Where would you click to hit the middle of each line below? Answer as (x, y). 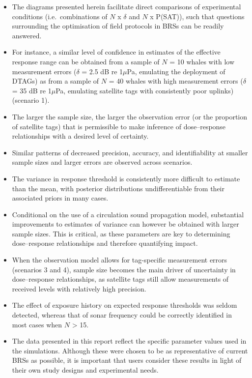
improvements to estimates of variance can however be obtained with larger (126, 224)
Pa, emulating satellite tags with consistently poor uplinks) (145, 90)
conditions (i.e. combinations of (60, 16)
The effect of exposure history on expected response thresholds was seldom (125, 305)
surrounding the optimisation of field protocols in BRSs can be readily (118, 26)
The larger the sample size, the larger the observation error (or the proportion (130, 116)
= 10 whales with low (202, 61)
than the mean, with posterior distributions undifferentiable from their (118, 188)
